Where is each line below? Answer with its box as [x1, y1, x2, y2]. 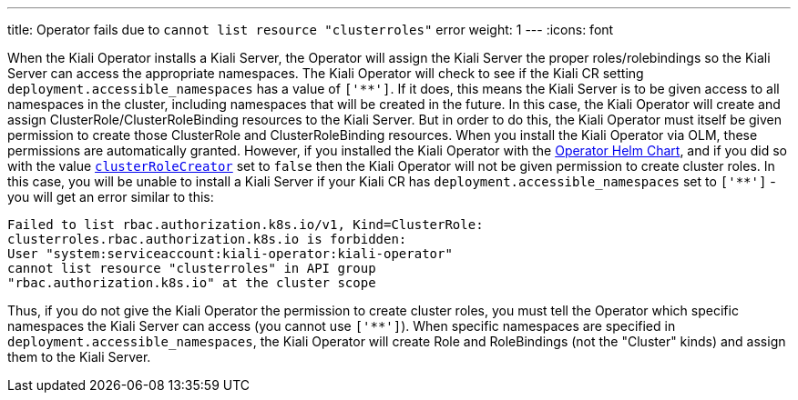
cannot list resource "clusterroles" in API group [7, 261, 376, 275]
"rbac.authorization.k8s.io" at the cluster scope [7, 275, 376, 290]
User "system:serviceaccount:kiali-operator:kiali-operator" [7, 246, 453, 261]
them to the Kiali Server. [7, 349, 151, 365]
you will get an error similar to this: [7, 189, 214, 205]
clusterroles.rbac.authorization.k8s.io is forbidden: [7, 232, 407, 246]
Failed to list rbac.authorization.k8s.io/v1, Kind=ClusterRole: [7, 217, 484, 232]
